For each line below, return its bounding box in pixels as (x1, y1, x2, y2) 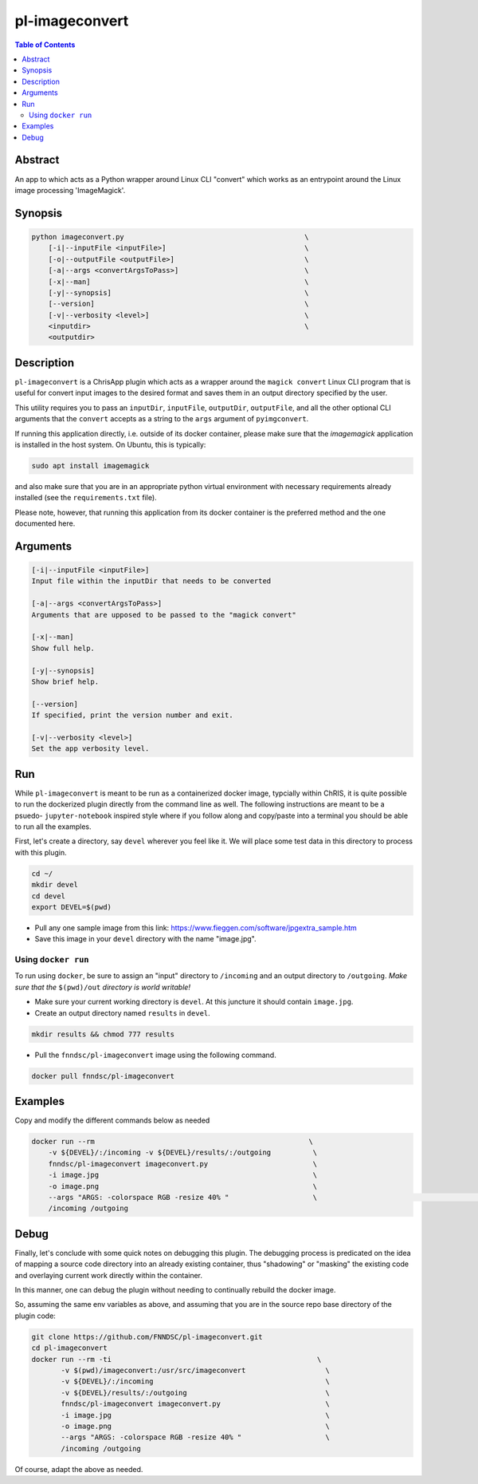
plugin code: (14, 1311, 56, 1320)
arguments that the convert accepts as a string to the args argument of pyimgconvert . (14, 414, 309, 424)
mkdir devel (31, 880, 79, 890)
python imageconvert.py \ (31, 232, 309, 241)
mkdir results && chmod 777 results (31, 1029, 175, 1039)
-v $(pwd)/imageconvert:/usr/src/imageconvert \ (61, 1366, 331, 1375)
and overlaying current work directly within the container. (14, 1270, 203, 1280)
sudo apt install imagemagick (31, 461, 150, 470)
